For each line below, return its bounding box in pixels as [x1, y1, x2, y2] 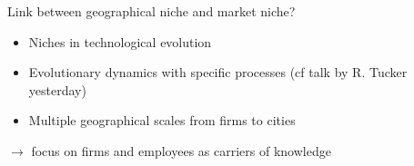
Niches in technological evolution [28, 32, 212, 51]
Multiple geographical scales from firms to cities [28, 111, 296, 130]
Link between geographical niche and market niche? [7, 2, 296, 20]
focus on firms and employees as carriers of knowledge [31, 141, 331, 160]
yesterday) [28, 80, 86, 99]
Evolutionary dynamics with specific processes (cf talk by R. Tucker [28, 63, 408, 82]
